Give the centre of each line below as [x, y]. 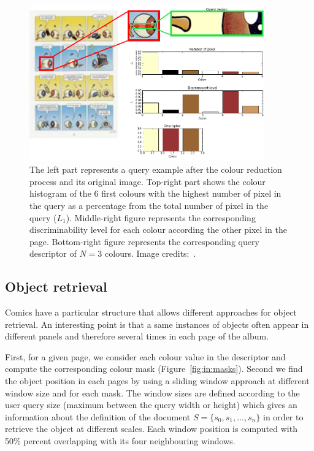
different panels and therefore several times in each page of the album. [137, 336]
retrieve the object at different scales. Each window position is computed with [151, 429]
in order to [283, 416]
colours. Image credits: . [151, 253]
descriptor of [53, 253]
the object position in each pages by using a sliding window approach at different [157, 381]
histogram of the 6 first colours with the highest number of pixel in [155, 193]
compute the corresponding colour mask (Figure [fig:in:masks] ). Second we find [154, 369]
